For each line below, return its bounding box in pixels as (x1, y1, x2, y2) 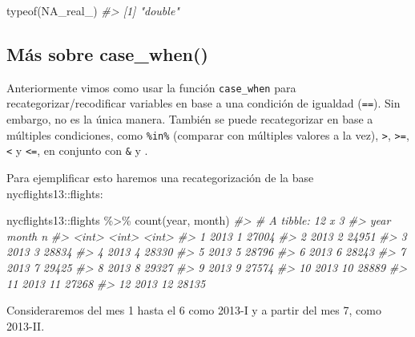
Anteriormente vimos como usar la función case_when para (6, 79, 296, 95)
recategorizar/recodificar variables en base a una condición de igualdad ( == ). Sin (6, 95, 401, 112)
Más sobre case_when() (6, 41, 208, 66)
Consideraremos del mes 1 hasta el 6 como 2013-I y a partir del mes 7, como (6, 302, 381, 319)
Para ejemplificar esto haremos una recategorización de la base (6, 169, 314, 186)
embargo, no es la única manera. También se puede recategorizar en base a (6, 111, 373, 128)
